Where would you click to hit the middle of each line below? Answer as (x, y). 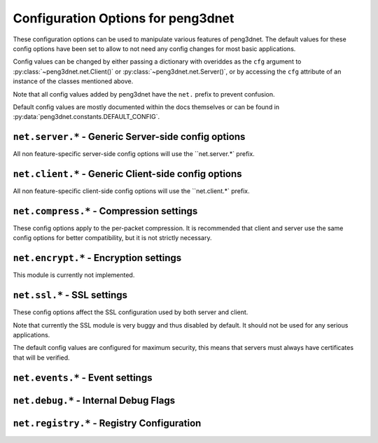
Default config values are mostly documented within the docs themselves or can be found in (146, 107)
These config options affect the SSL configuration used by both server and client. (131, 312)
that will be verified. (41, 358)
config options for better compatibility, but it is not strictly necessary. (113, 238)
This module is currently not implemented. (74, 275)
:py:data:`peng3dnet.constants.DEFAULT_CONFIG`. (86, 117)
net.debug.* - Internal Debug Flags (94, 400)
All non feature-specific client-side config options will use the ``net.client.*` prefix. (131, 191)
